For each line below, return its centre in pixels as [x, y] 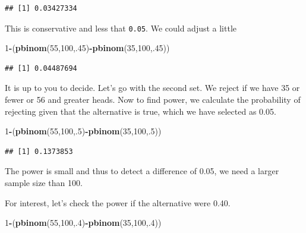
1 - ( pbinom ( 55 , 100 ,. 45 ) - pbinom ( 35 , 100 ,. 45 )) [87, 48]
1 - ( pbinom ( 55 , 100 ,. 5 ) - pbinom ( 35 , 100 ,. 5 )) [83, 131]
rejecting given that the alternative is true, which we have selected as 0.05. [141, 111]
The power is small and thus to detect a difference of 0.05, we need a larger [142, 171]
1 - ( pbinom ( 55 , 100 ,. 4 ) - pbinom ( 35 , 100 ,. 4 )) [83, 223]
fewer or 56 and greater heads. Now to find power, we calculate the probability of [153, 100]
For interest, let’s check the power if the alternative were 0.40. [118, 202]
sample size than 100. [44, 182]
